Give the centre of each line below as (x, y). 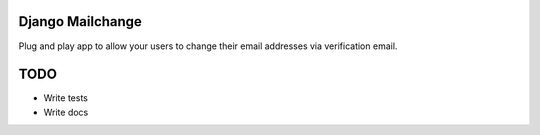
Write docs (66, 112)
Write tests (66, 98)
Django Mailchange (80, 21)
